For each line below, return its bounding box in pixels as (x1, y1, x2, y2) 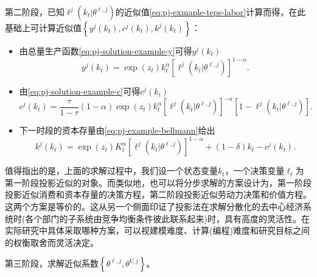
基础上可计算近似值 (5, 21, 82, 34)
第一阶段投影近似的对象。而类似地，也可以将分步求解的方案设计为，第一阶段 (5, 176, 312, 189)
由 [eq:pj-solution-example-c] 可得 (19, 85, 141, 98)
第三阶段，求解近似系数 (5, 257, 99, 270)
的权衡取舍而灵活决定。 (5, 236, 99, 248)
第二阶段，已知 (5, 5, 64, 18)
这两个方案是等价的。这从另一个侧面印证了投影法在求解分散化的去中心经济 (5, 200, 303, 213)
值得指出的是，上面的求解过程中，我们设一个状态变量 (5, 164, 218, 177)
